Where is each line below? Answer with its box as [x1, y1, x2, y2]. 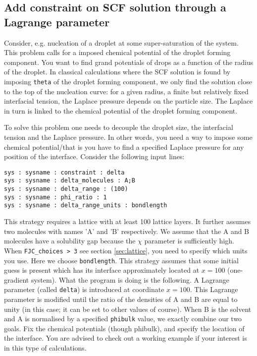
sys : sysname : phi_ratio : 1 [4, 193, 107, 201]
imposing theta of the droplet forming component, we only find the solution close [4, 76, 252, 86]
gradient [4, 274, 29, 285]
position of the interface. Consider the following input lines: [4, 151, 185, 162]
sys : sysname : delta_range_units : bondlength [4, 202, 167, 209]
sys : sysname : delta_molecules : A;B [4, 177, 135, 184]
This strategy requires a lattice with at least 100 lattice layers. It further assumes [4, 216, 251, 227]
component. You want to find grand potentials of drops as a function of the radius [4, 57, 254, 67]
